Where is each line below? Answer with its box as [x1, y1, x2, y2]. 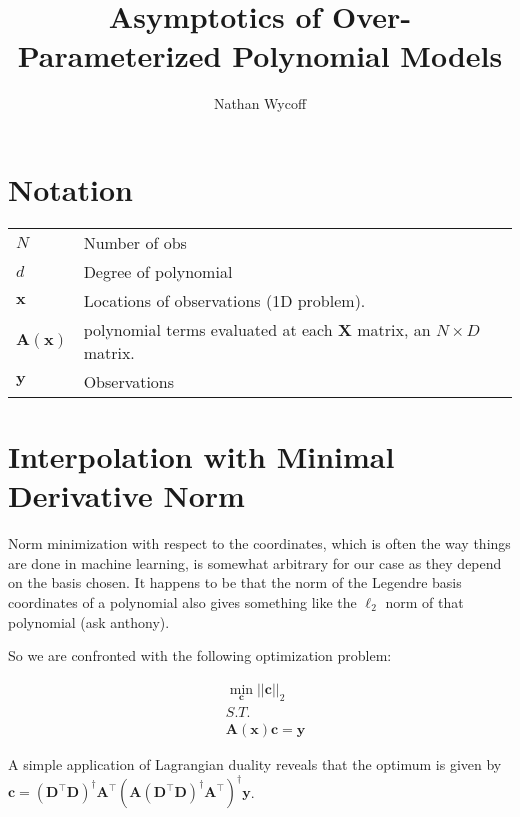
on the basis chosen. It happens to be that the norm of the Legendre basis [8, 572, 462, 593]
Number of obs [83, 230, 187, 254]
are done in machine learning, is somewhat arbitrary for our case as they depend [8, 552, 502, 573]
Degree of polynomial [83, 259, 233, 283]
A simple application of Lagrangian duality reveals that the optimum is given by [8, 754, 502, 775]
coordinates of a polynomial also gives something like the [8, 591, 357, 612]
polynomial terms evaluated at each [83, 317, 333, 341]
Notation [8, 168, 133, 209]
